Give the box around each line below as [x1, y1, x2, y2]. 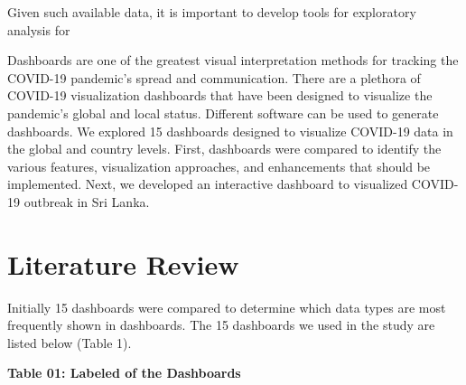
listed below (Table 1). [7, 333, 132, 352]
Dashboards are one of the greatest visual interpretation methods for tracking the [7, 51, 459, 70]
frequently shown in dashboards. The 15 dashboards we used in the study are [7, 315, 435, 334]
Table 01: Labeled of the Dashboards [7, 363, 241, 382]
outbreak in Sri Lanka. [23, 192, 150, 211]
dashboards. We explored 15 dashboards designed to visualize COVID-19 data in [7, 121, 453, 140]
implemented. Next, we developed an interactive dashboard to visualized [7, 174, 408, 193]
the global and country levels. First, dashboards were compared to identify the [7, 139, 442, 158]
